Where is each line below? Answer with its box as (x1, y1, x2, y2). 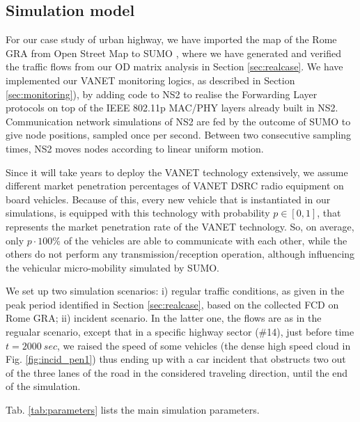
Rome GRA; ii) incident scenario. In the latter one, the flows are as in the (6, 311, 322, 325)
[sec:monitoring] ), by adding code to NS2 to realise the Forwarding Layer (6, 86, 318, 101)
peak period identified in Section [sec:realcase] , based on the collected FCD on (6, 297, 339, 311)
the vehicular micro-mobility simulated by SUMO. (6, 260, 220, 274)
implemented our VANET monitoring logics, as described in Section (6, 72, 295, 87)
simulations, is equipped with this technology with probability (6, 205, 270, 220)
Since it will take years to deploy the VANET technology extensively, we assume (6, 164, 348, 179)
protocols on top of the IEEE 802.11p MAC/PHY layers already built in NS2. (6, 100, 338, 115)
